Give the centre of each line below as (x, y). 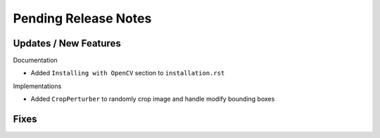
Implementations (37, 86)
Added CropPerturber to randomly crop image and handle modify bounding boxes (153, 99)
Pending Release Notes (82, 18)
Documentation (35, 61)
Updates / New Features (67, 43)
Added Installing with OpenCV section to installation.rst (128, 73)
